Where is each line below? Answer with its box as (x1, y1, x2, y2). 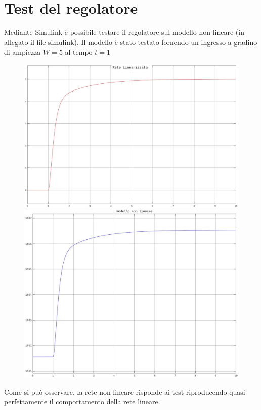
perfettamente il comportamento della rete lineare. (4, 396, 160, 407)
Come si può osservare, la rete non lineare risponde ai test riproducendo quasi (4, 386, 245, 397)
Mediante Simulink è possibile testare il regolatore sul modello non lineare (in (4, 27, 244, 37)
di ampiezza (4, 47, 41, 57)
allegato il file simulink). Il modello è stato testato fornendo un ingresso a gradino (4, 36, 257, 47)
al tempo (65, 47, 93, 57)
